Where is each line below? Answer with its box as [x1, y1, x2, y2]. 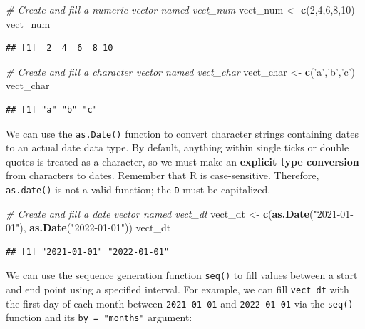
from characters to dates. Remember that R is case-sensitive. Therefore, [6, 168, 319, 183]
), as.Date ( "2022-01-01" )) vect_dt [19, 220, 171, 235]
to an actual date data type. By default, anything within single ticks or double [6, 140, 349, 155]
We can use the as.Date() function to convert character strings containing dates [6, 126, 359, 141]
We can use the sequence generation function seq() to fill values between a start [6, 268, 358, 283]
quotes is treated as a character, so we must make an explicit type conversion [6, 153, 359, 168]
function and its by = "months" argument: [6, 310, 192, 325]
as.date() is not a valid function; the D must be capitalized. [6, 182, 271, 196]
